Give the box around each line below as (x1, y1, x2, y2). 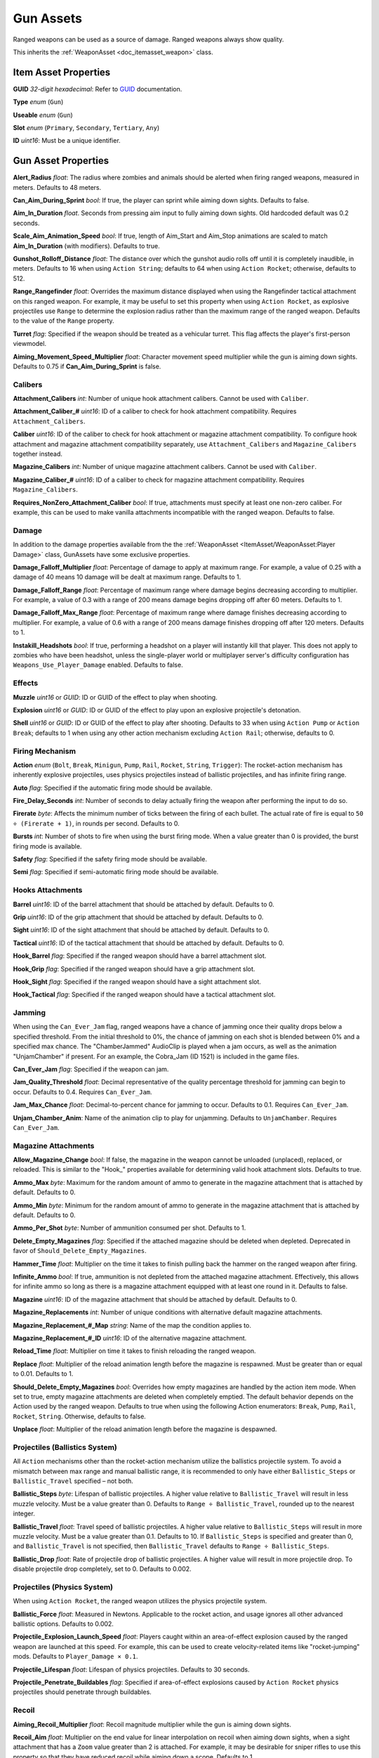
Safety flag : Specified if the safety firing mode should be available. (13, 855, 207, 864)
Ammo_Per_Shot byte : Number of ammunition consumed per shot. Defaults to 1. (13, 1224, 246, 1232)
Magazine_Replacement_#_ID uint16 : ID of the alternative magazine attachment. (13, 1333, 247, 1342)
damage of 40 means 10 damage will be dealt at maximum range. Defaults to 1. (13, 573, 241, 582)
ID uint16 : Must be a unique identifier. (13, 136, 121, 145)
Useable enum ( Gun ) (13, 110, 73, 119)
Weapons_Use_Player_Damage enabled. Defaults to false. (13, 661, 183, 669)
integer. (13, 1509, 35, 1518)
